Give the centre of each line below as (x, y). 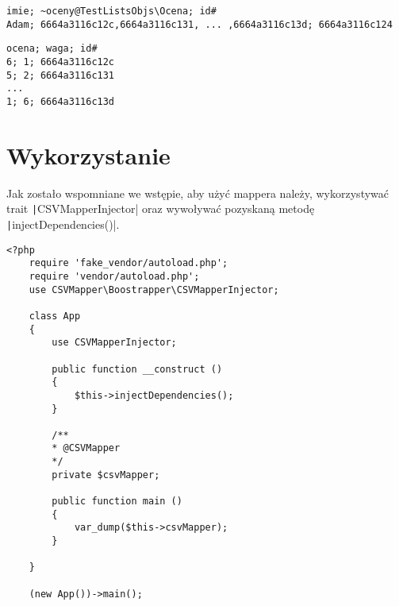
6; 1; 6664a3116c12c (61, 62)
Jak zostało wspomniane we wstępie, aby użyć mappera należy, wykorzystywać (198, 193)
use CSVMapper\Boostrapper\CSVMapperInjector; (154, 289)
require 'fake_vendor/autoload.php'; (129, 263)
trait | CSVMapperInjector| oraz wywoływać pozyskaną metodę (161, 208)
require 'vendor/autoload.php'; (114, 276)
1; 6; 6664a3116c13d (61, 101)
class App (55, 316)
